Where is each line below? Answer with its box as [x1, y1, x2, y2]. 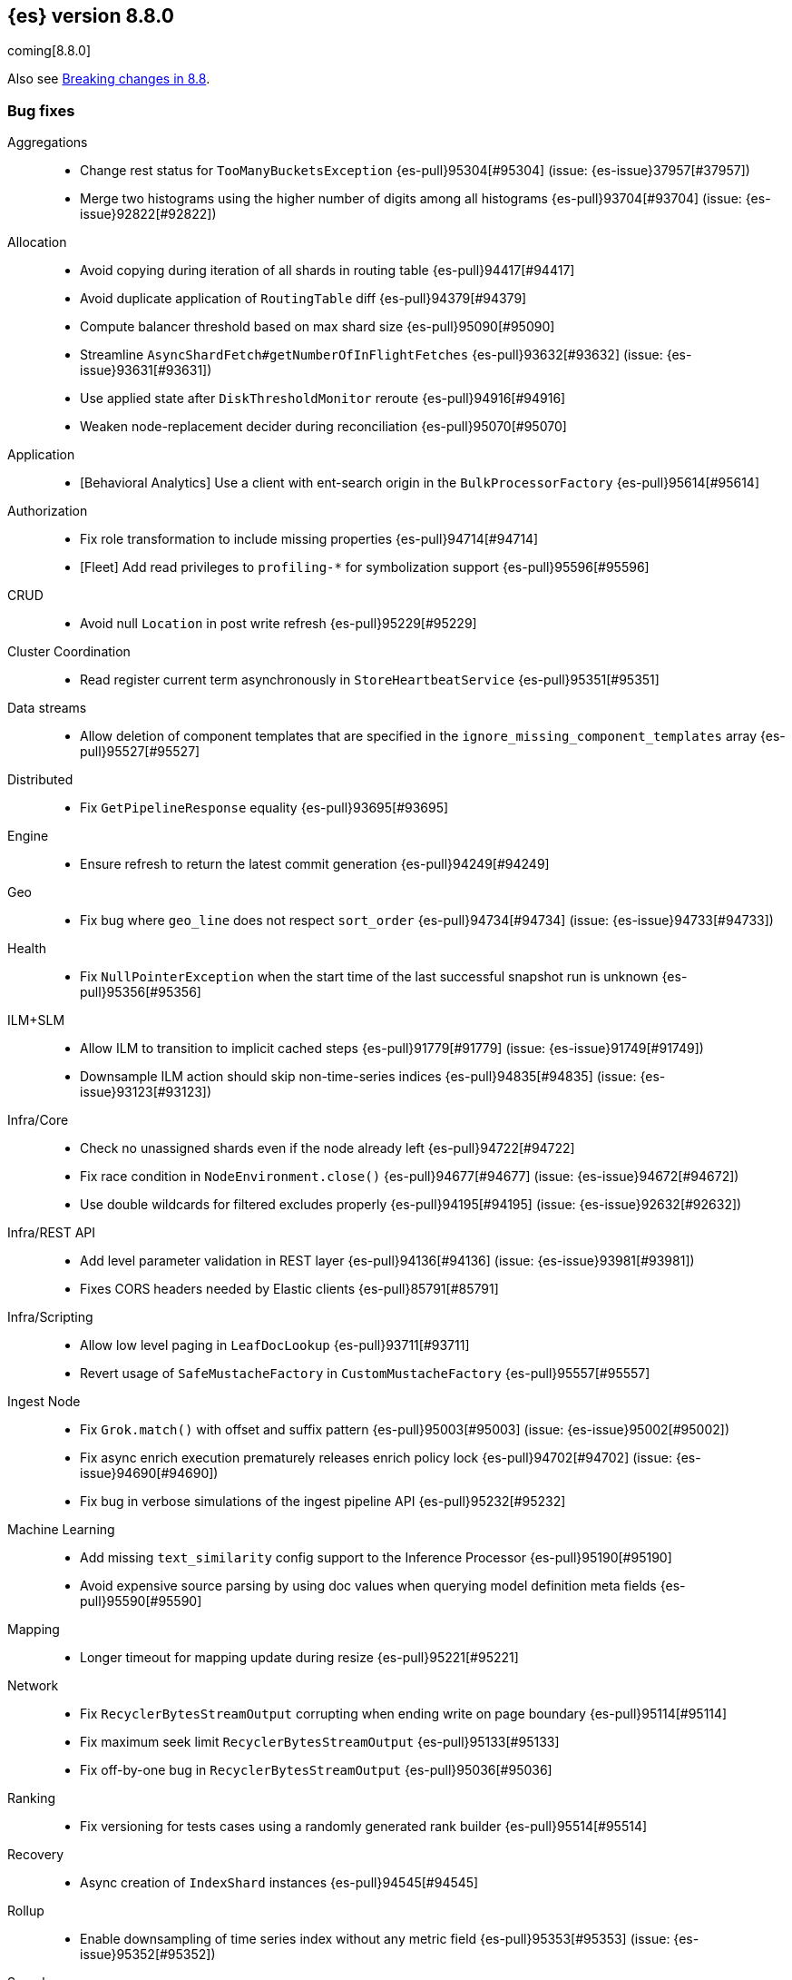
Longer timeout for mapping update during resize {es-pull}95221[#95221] [80, 1650, 519, 1666]
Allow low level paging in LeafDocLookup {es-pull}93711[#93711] [80, 1337, 470, 1354]
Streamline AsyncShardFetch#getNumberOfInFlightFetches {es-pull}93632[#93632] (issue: [80, 347, 663, 363]
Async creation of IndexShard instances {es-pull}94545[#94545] [80, 1875, 479, 1891]
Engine [7, 828, 49, 844]
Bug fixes [7, 101, 75, 120]
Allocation [7, 234, 67, 251]
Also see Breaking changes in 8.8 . [7, 71, 210, 87]
